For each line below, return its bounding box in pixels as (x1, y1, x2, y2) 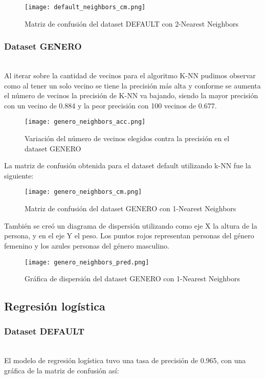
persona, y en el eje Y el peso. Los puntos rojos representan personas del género (4, 230, 254, 241)
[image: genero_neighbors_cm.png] (25, 188, 142, 196)
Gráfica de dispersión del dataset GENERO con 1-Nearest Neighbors (25, 273, 240, 284)
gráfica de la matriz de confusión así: (4, 365, 119, 375)
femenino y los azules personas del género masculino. (4, 240, 169, 251)
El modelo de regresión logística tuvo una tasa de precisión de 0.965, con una (4, 355, 246, 366)
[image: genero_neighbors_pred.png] (25, 258, 149, 266)
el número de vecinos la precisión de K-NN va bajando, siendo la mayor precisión (4, 90, 258, 101)
